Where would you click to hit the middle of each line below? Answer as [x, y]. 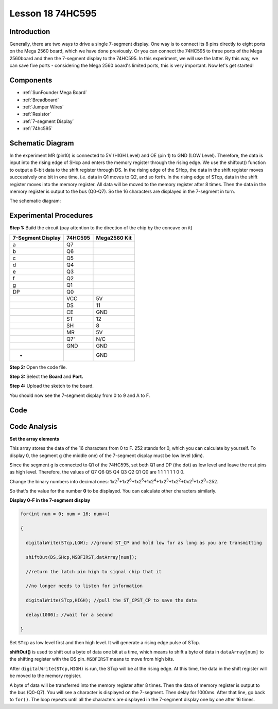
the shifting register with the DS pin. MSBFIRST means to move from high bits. [92, 659]
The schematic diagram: [35, 201]
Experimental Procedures [51, 216]
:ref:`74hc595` [38, 129]
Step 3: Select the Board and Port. [46, 377]
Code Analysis [33, 426]
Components [31, 80]
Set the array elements [34, 439]
